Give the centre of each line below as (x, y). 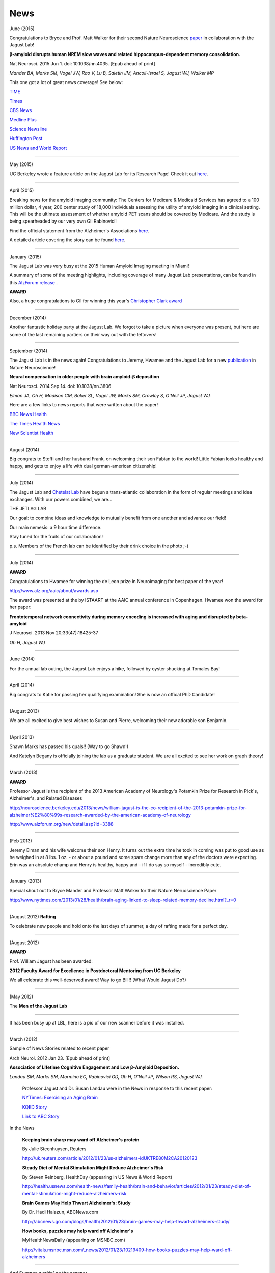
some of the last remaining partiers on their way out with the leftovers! (83, 334)
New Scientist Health (31, 433)
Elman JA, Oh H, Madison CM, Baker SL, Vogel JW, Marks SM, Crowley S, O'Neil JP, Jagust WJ (110, 395)
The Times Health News (35, 424)
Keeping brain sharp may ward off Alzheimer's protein (81, 1139)
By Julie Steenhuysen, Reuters (54, 1149)
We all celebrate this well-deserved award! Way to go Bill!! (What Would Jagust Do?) (98, 980)
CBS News (21, 110)
